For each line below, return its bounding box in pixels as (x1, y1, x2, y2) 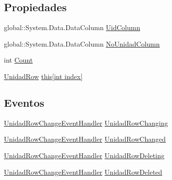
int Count (4, 55, 33, 65)
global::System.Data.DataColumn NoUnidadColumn (4, 38, 160, 49)
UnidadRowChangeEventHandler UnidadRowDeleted (4, 166, 162, 177)
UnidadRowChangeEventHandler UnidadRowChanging (4, 117, 168, 128)
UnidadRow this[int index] (4, 71, 83, 81)
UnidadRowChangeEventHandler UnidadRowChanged (4, 134, 166, 144)
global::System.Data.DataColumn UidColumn (4, 22, 140, 33)
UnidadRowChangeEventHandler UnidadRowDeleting (4, 150, 165, 160)
